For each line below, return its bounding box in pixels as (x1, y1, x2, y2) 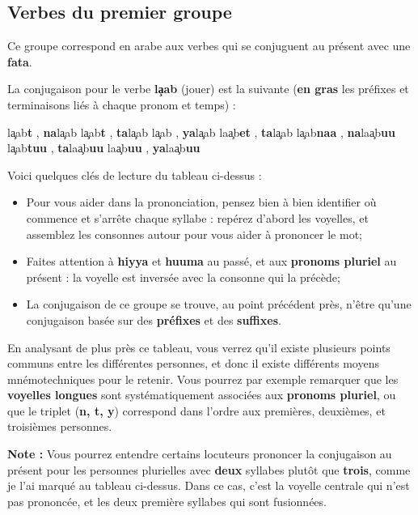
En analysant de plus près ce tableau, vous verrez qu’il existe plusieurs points (7, 338, 391, 355)
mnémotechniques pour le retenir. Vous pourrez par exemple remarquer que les (7, 370, 399, 387)
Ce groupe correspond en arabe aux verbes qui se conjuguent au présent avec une (7, 37, 411, 54)
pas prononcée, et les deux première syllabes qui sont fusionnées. (7, 492, 327, 509)
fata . (7, 53, 32, 70)
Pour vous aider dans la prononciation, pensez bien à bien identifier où (26, 194, 377, 211)
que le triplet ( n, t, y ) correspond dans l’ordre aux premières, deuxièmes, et (7, 402, 386, 419)
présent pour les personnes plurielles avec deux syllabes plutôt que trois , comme (7, 461, 411, 478)
